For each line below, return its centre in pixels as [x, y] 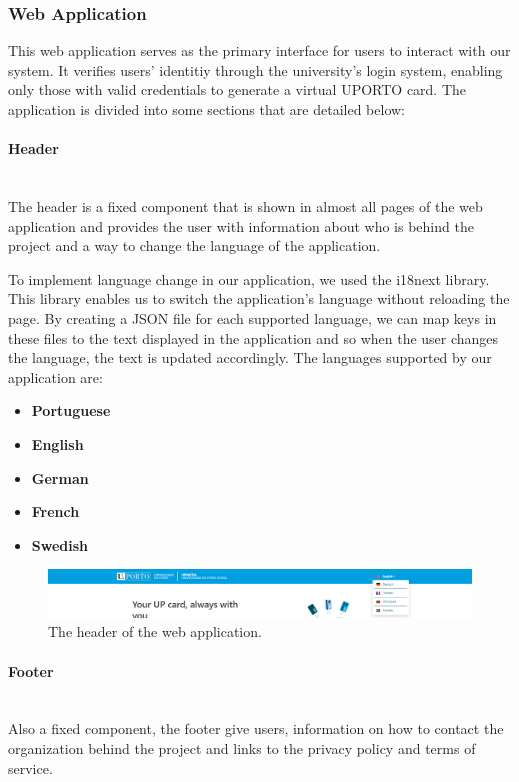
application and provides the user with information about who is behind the [241, 225]
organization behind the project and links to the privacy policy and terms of [242, 747]
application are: [55, 376]
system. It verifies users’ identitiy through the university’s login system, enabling [255, 69]
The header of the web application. [155, 631]
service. [30, 767]
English [57, 443]
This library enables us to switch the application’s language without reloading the [259, 298]
